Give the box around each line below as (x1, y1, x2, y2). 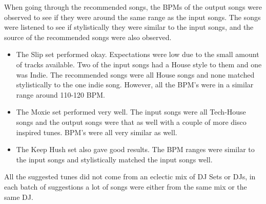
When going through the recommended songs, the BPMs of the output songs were (4, 2, 262, 12)
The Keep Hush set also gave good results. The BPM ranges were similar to (16, 144, 255, 155)
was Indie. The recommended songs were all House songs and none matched (16, 69, 255, 80)
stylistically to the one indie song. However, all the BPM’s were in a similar (16, 79, 254, 90)
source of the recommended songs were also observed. (4, 31, 172, 42)
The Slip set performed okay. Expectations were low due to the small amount (16, 49, 259, 60)
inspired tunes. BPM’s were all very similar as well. (16, 126, 177, 137)
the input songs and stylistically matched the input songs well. (16, 154, 213, 164)
